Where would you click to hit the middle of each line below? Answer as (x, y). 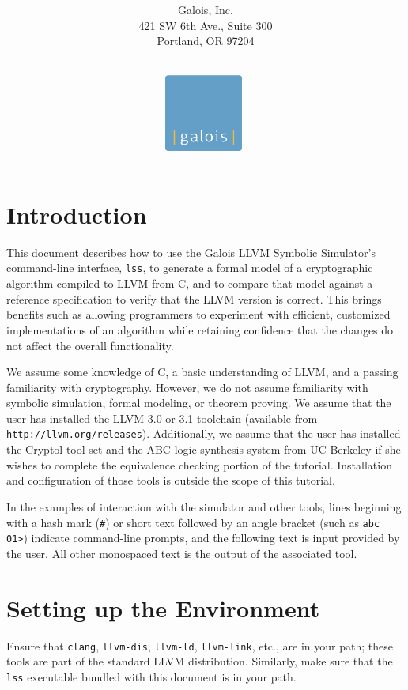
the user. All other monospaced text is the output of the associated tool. (182, 553)
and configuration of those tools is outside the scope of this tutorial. (171, 480)
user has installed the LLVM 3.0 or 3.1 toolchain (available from (162, 418)
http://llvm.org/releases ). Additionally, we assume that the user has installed (204, 434)
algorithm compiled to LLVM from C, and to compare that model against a (190, 283)
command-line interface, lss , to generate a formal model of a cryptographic (190, 268)
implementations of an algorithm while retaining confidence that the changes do (200, 329)
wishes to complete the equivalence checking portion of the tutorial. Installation (199, 464)
